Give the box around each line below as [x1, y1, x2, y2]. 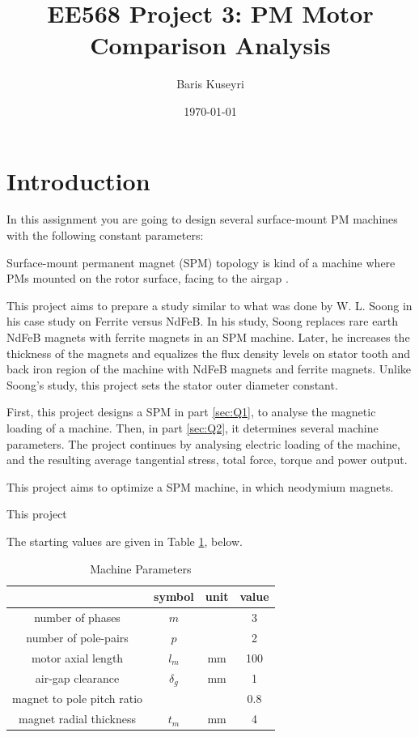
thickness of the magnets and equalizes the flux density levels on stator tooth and [6, 344, 411, 361]
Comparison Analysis [90, 28, 331, 62]
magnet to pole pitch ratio [12, 690, 143, 707]
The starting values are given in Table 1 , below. [6, 532, 243, 549]
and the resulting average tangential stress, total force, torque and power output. [6, 451, 408, 468]
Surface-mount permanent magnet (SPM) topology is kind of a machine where [6, 253, 396, 271]
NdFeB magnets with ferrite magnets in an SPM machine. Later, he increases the [6, 329, 410, 345]
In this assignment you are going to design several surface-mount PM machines [6, 211, 398, 228]
